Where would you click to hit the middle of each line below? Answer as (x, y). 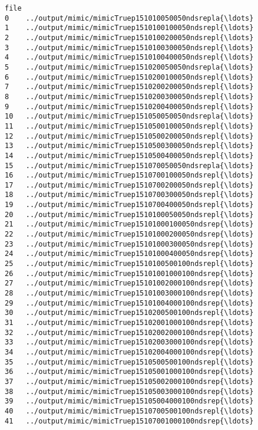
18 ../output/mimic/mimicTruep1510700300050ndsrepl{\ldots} (129, 195)
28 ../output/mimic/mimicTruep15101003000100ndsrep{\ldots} (129, 293)
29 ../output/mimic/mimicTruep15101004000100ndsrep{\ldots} (129, 303)
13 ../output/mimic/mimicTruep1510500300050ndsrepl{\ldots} (129, 146)
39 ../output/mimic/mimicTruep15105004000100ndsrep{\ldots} (129, 401)
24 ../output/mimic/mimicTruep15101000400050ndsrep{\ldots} (129, 254)
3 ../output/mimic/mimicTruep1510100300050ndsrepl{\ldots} (129, 47)
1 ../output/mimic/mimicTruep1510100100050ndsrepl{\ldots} (129, 28)
